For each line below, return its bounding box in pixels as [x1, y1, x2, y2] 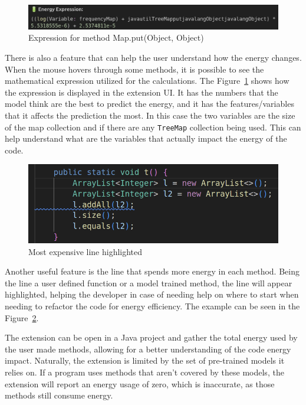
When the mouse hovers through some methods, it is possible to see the [5, 63, 264, 75]
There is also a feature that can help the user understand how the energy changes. [5, 51, 302, 63]
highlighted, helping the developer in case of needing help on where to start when [5, 288, 299, 301]
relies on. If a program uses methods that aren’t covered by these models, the [5, 365, 284, 378]
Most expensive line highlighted [28, 245, 143, 257]
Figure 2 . [5, 311, 39, 324]
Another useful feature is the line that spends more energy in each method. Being [5, 265, 300, 277]
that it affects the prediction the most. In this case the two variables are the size [5, 109, 295, 121]
